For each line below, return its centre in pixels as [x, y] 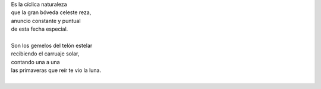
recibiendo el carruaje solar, [45, 54]
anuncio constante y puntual [46, 21]
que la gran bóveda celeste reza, [51, 12]
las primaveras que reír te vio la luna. [56, 70]
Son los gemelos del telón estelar [52, 45]
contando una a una [35, 62]
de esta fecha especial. [40, 29]
